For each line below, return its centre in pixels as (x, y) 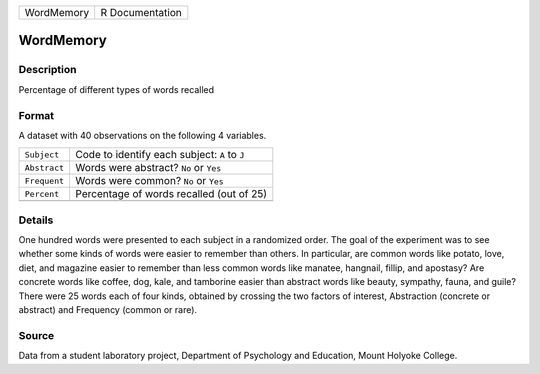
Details (36, 220)
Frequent (44, 180)
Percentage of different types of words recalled (116, 89)
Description (47, 70)
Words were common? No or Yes (149, 181)
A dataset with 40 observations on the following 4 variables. (142, 135)
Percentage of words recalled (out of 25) (171, 194)
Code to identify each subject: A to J (160, 155)
